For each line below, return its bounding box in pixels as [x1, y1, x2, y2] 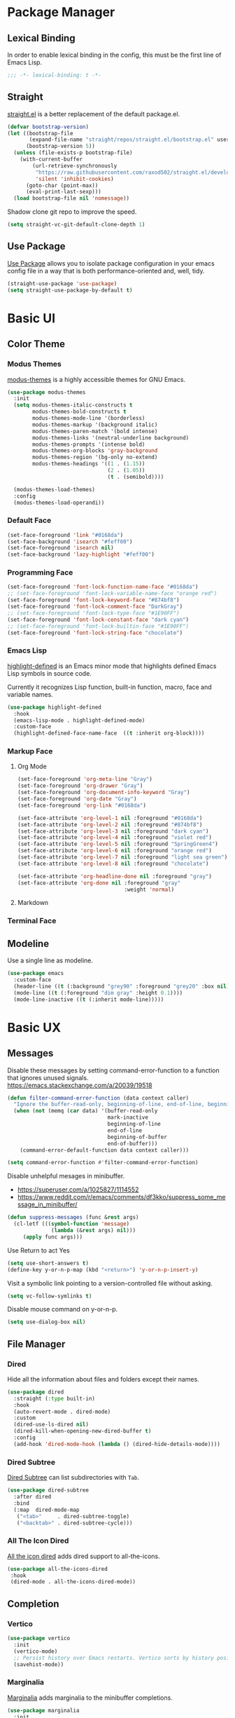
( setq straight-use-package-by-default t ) [7, 287, 133, 294]
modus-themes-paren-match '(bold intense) [32, 428, 158, 435]
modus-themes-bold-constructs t [32, 408, 127, 416]
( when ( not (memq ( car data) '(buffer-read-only [13, 1107, 158, 1114]
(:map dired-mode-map [13, 1506, 80, 1513]
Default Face [7, 516, 52, 526]
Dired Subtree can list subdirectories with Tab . [7, 1473, 140, 1482]
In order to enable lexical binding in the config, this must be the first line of [7, 50, 222, 59]
